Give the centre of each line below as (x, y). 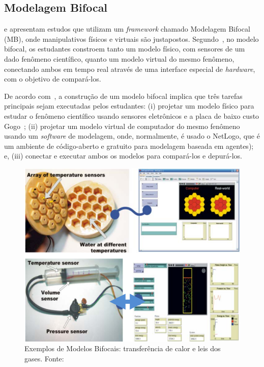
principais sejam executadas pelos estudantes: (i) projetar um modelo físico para (129, 106)
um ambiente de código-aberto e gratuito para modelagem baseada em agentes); (129, 146)
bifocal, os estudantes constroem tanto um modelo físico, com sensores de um (125, 49)
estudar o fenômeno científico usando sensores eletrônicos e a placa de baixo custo (132, 115)
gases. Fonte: (44, 358)
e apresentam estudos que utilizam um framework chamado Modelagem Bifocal (127, 29)
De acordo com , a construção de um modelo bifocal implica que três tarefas (123, 96)
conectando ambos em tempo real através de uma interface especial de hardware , (130, 69)
